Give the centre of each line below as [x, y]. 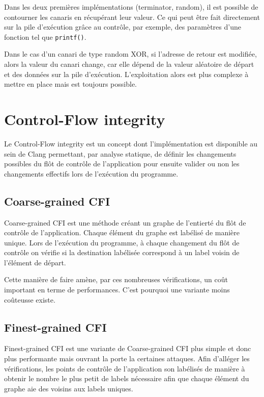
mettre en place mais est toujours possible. [70, 84]
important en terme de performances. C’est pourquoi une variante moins [117, 290]
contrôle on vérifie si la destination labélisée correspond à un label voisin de [122, 252]
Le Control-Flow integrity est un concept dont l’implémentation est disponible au [131, 143]
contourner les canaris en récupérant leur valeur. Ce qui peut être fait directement [132, 17]
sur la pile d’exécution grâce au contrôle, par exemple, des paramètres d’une [123, 27]
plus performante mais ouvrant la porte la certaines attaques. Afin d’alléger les [127, 358]
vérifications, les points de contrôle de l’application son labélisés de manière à [125, 368]
